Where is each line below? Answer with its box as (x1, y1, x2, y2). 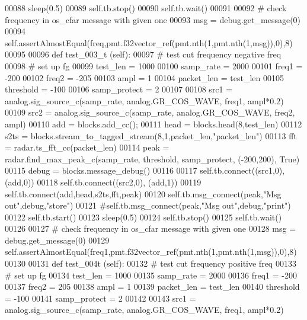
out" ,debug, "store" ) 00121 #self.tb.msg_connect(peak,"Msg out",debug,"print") (5, 199, 291, 212)
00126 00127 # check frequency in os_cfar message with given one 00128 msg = (5, 222, 296, 235)
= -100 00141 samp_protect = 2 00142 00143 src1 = (5, 292, 196, 304)
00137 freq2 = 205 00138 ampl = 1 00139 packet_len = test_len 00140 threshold (5, 280, 300, 293)
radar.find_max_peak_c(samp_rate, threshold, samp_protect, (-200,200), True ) (5, 152, 300, 165)
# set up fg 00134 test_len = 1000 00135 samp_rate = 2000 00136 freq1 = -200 (5, 268, 297, 281)
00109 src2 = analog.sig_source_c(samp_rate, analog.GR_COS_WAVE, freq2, (5, 106, 295, 119)
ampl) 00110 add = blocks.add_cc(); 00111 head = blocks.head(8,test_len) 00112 (5, 117, 302, 130)
